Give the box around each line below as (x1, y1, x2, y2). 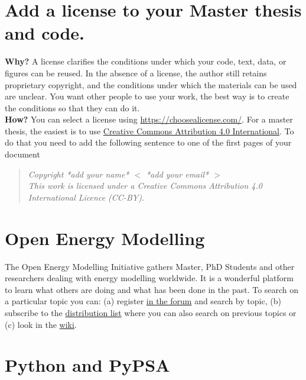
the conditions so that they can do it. (5, 101, 140, 114)
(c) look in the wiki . (5, 318, 77, 330)
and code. (5, 21, 85, 45)
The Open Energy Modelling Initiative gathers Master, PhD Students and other (5, 260, 295, 272)
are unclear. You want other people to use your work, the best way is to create (5, 90, 289, 102)
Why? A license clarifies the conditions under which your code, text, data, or (5, 55, 287, 67)
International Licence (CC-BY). (28, 191, 145, 203)
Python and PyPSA (5, 353, 170, 377)
